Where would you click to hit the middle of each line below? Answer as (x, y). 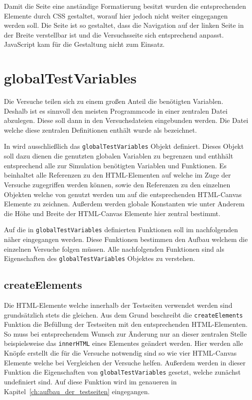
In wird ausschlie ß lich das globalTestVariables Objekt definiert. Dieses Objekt (124, 146)
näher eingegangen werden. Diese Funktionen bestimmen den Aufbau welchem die (126, 239)
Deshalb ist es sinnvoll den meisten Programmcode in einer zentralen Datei (116, 110)
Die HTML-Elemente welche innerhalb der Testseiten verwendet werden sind (118, 305)
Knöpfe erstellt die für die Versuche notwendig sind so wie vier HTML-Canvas (120, 353)
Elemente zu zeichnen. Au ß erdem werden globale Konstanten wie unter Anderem (124, 204)
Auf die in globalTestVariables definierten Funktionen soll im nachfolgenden (121, 230)
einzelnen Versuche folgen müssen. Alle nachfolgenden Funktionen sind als (114, 249)
